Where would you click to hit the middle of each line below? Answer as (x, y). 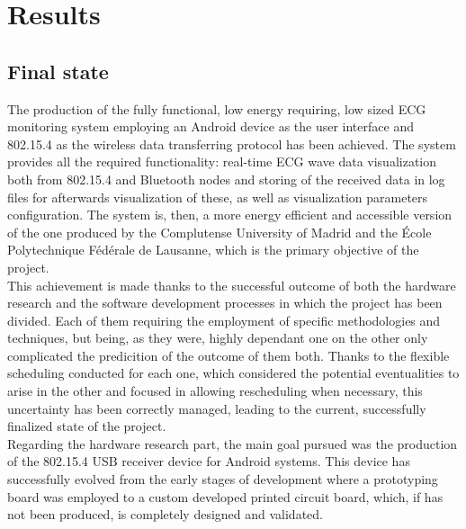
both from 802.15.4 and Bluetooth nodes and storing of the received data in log (226, 179)
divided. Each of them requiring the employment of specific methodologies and (224, 320)
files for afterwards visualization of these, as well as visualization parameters (218, 197)
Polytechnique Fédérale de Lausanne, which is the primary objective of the (213, 250)
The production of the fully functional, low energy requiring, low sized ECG (217, 108)
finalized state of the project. (87, 426)
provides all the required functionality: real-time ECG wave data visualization (222, 161)
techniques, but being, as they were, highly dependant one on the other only (218, 338)
